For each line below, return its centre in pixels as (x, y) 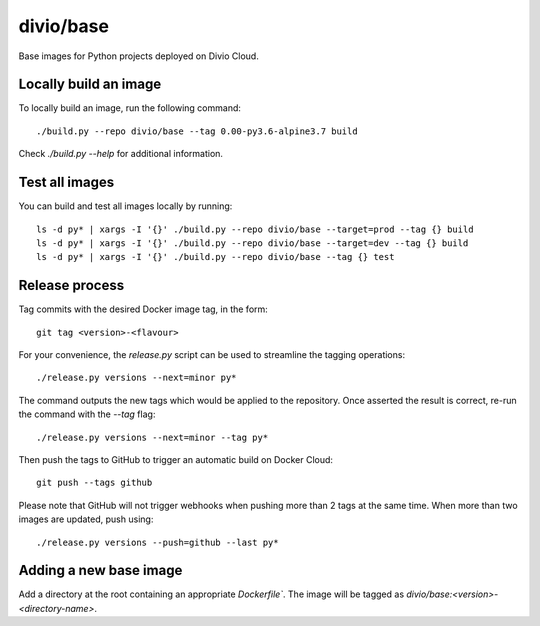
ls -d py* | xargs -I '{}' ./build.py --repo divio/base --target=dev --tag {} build (252, 243)
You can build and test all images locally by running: (125, 206)
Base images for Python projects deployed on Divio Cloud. (138, 56)
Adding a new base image (100, 570)
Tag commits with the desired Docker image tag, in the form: (143, 309)
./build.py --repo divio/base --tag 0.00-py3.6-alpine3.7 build (197, 131)
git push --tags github (94, 483)
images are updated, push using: (86, 519)
